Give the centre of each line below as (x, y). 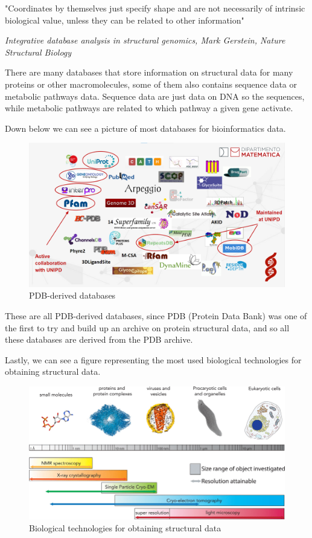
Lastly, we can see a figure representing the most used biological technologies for (153, 359)
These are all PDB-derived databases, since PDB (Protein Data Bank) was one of (156, 316)
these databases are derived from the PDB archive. (99, 339)
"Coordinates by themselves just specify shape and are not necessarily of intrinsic (155, 8)
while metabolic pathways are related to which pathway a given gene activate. (149, 108)
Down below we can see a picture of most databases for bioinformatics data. (145, 128)
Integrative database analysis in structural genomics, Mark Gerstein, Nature (145, 40)
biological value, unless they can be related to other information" (125, 20)
